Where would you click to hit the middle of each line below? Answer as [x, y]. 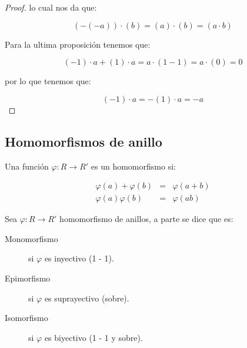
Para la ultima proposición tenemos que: [78, 44]
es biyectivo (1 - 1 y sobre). [94, 337]
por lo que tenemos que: [48, 81]
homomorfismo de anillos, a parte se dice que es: [146, 219]
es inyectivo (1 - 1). [79, 258]
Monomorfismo [31, 238]
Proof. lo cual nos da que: [51, 7]
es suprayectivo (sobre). [87, 298]
